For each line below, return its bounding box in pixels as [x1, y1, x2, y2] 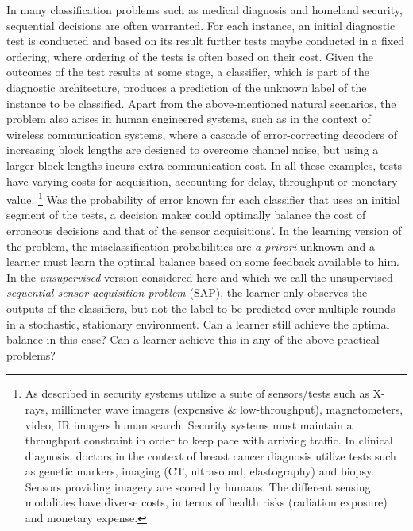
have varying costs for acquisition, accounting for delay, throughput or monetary [6, 172, 398, 189]
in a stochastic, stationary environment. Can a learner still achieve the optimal [6, 315, 390, 332]
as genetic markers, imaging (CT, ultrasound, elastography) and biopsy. [25, 463, 375, 479]
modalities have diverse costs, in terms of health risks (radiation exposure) [25, 494, 388, 510]
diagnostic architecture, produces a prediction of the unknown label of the [6, 79, 367, 95]
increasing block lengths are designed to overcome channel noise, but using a [6, 141, 379, 158]
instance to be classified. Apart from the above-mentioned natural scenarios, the [6, 94, 396, 111]
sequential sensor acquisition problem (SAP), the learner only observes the [6, 284, 368, 301]
